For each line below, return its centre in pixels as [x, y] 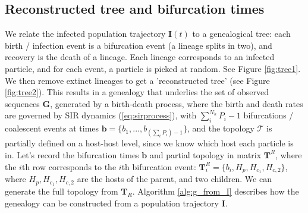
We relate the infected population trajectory [85, 34]
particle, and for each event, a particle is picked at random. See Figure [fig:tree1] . [153, 68]
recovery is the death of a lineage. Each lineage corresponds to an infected [140, 57]
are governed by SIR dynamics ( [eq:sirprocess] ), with [101, 115]
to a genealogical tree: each [241, 34]
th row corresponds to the [69, 166]
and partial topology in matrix [205, 154]
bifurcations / [268, 115]
